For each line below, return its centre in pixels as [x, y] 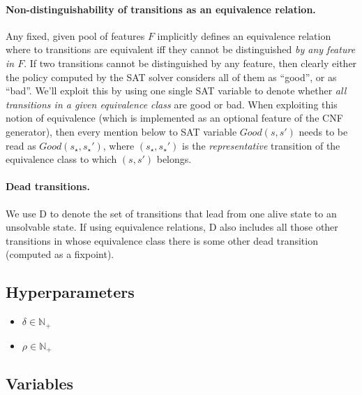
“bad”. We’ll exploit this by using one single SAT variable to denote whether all [176, 91]
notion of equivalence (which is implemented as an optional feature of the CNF [174, 118]
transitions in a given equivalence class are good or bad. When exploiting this [172, 104]
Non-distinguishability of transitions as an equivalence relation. [161, 9]
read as [21, 145]
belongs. [174, 159]
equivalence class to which [61, 159]
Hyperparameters [70, 292]
